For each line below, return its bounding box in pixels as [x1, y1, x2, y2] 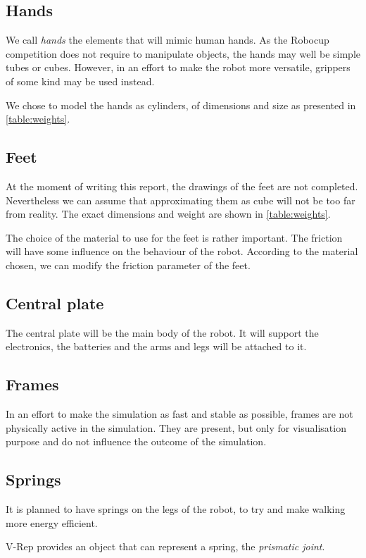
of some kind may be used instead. [6, 73, 155, 88]
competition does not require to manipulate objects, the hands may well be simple [6, 46, 360, 61]
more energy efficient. [6, 515, 98, 530]
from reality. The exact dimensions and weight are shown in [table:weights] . [6, 206, 331, 221]
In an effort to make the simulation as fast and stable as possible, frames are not [6, 407, 353, 421]
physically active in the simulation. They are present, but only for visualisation [6, 420, 346, 435]
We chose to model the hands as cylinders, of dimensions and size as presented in [6, 97, 356, 112]
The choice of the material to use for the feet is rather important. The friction [6, 230, 343, 244]
